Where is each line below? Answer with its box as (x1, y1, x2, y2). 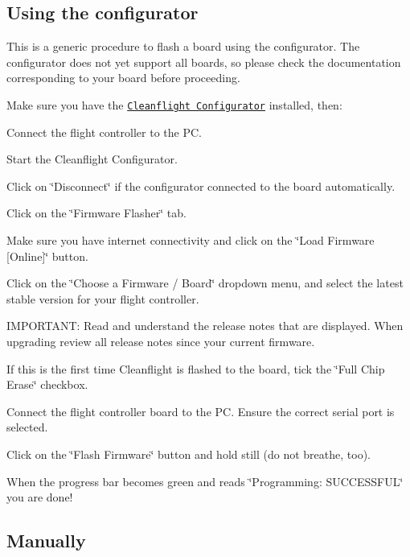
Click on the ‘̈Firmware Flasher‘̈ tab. (6, 204, 187, 221)
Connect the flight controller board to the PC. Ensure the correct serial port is (6, 402, 395, 419)
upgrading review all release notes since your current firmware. (6, 332, 315, 349)
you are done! (6, 489, 73, 505)
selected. (6, 419, 48, 435)
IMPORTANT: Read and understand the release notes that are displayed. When (6, 317, 404, 334)
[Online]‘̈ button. (6, 247, 88, 264)
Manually (6, 528, 86, 553)
